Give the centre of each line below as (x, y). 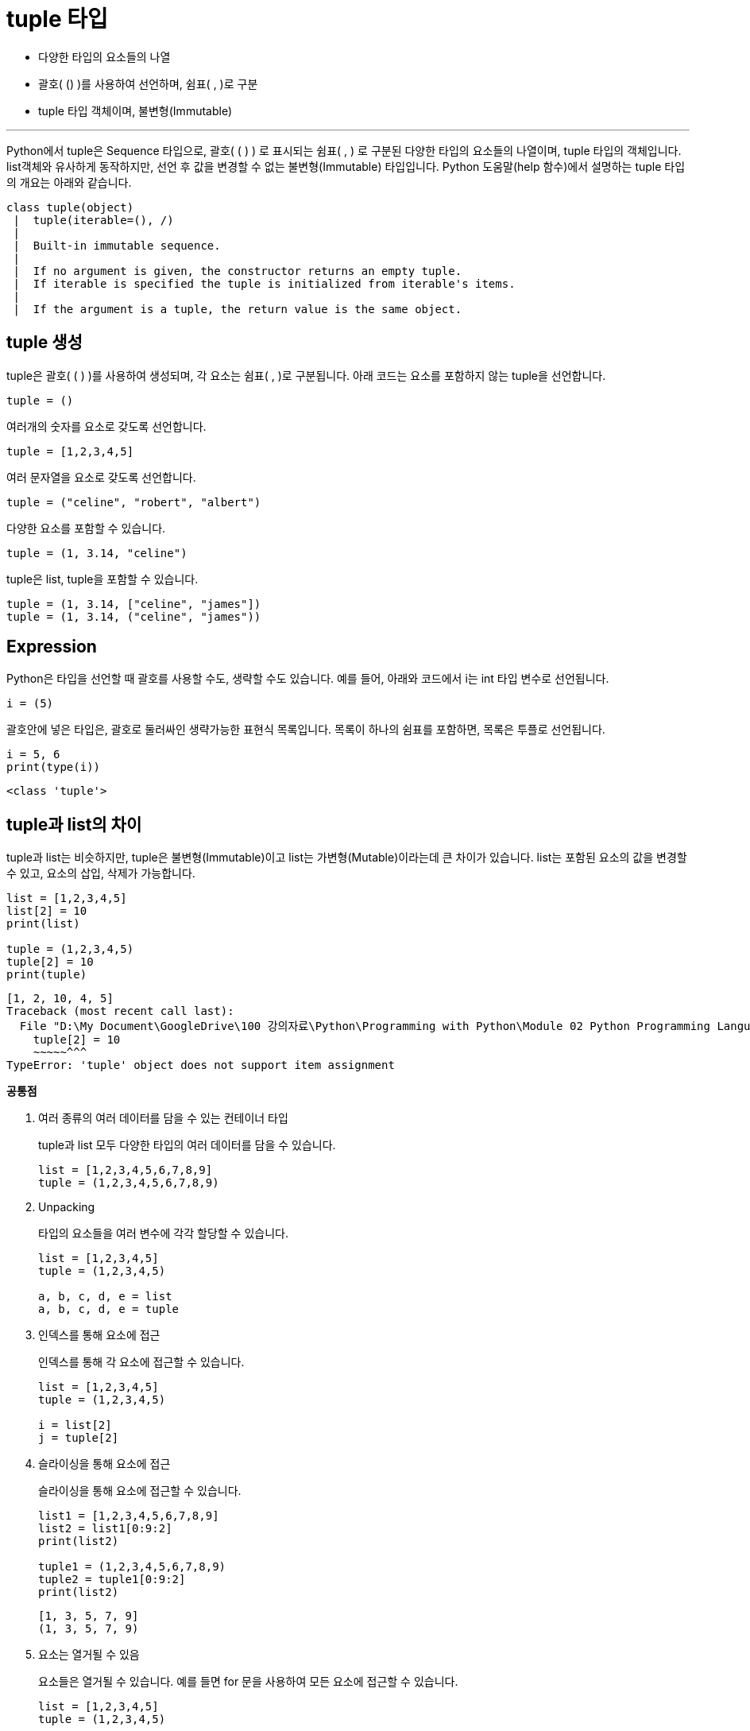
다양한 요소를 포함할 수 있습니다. (86, 528)
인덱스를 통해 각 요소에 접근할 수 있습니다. (141, 1362)
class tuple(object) (70, 207)
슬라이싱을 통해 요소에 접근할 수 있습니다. (140, 1491)
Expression (52, 647)
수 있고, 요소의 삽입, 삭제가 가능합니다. (101, 873)
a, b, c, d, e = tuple (109, 1309)
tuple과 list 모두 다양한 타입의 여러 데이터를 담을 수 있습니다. (187, 1145)
